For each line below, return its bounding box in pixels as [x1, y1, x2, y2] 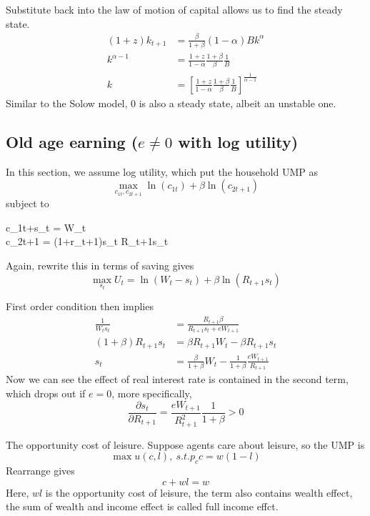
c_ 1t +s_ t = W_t [6, 219, 86, 234]
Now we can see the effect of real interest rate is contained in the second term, [6, 372, 349, 387]
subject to [6, 196, 49, 211]
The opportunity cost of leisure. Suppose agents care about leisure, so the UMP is [6, 437, 365, 452]
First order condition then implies [6, 299, 154, 314]
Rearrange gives [6, 463, 75, 478]
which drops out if [6, 385, 86, 400]
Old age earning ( [6, 130, 139, 152]
